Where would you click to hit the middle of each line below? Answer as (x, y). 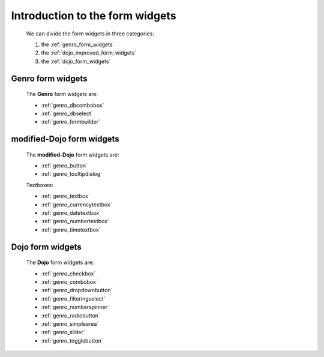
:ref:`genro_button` (64, 166)
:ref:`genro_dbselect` (67, 113)
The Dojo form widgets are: (60, 262)
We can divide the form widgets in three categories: (90, 34)
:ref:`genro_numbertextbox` (75, 221)
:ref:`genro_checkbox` (68, 274)
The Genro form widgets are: (62, 94)
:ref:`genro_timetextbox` (71, 229)
